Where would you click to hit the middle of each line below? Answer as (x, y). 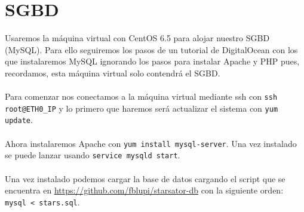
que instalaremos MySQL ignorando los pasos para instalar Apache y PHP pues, (152, 61)
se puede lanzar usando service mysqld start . (93, 155)
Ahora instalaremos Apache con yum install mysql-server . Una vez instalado (151, 143)
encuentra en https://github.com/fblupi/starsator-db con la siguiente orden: (144, 190)
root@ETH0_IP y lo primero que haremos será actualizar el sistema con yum (142, 108)
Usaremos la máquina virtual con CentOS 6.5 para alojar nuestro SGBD (137, 38)
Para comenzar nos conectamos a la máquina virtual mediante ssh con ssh (141, 96)
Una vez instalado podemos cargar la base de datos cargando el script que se (145, 178)
